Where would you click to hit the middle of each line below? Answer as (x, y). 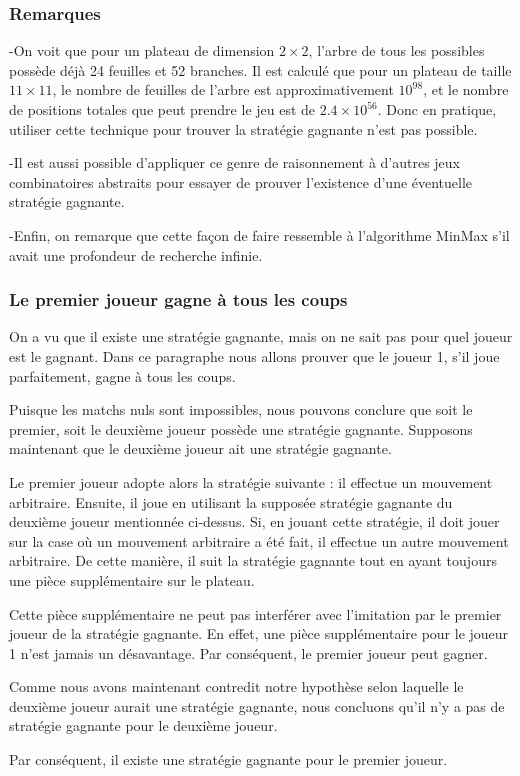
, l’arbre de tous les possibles (396, 50)
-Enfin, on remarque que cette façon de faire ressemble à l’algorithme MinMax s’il (259, 234)
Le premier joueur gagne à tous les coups (178, 299)
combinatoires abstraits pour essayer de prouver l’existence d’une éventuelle (241, 181)
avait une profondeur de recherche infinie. (136, 254)
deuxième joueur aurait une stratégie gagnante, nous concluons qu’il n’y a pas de (257, 705)
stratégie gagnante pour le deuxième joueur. (143, 725)
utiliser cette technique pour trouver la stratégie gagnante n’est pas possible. (243, 128)
